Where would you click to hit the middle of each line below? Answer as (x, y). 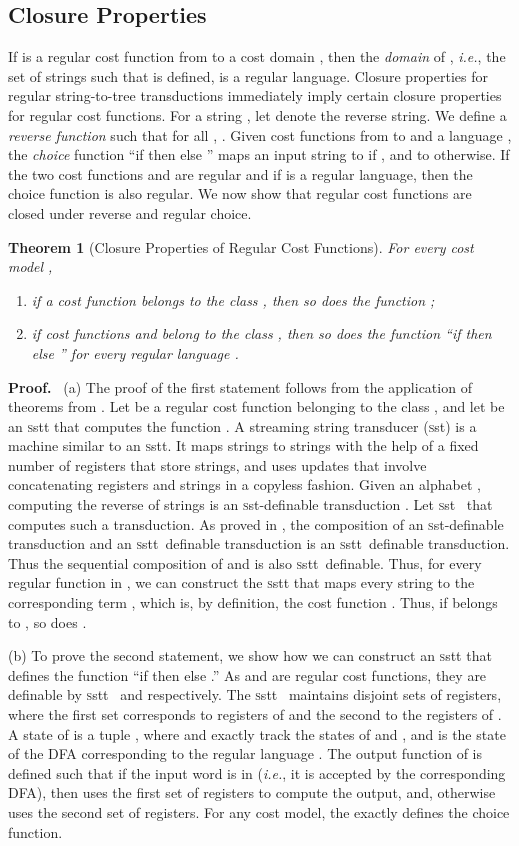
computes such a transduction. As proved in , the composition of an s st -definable (256, 523)
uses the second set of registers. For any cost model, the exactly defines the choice (259, 811)
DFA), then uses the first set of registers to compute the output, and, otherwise (252, 792)
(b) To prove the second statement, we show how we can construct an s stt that (250, 655)
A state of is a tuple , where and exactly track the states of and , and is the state (257, 733)
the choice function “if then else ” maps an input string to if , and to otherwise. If (259, 154)
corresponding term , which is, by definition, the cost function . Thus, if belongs (253, 602)
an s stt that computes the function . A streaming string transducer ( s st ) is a (242, 425)
